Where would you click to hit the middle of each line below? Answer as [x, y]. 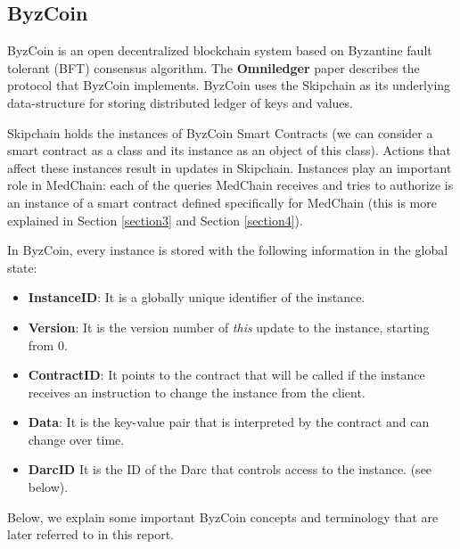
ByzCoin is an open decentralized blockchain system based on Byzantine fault [220, 50]
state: [22, 267]
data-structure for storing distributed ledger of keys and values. [180, 102]
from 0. [48, 344]
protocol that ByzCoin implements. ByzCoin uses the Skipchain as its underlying [229, 85]
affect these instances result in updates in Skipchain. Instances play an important [230, 167]
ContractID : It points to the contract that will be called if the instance [226, 375]
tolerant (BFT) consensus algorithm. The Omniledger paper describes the [214, 67]
